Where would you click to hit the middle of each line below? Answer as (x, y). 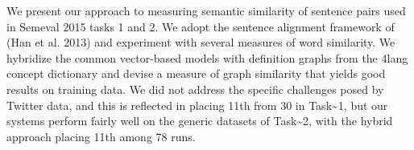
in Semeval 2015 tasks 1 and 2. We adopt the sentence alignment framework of (201, 26)
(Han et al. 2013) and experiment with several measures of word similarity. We (201, 42)
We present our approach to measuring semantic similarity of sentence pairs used (206, 10)
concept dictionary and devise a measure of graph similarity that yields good (196, 73)
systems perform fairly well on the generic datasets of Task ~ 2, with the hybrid (200, 121)
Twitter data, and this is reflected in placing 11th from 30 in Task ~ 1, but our (197, 105)
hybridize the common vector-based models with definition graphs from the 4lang (207, 57)
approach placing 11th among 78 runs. (101, 136)
